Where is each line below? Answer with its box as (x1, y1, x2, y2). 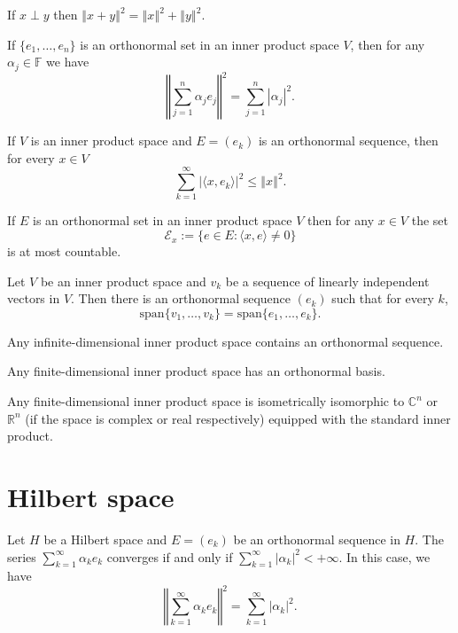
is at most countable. (7, 242, 121, 261)
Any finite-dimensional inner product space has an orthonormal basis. (7, 362, 385, 380)
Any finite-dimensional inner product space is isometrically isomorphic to (7, 392, 405, 410)
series (7, 547, 36, 566)
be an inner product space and (40, 271, 206, 290)
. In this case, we (338, 547, 431, 566)
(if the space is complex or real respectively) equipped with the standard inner (25, 409, 451, 427)
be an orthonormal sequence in (233, 529, 400, 548)
